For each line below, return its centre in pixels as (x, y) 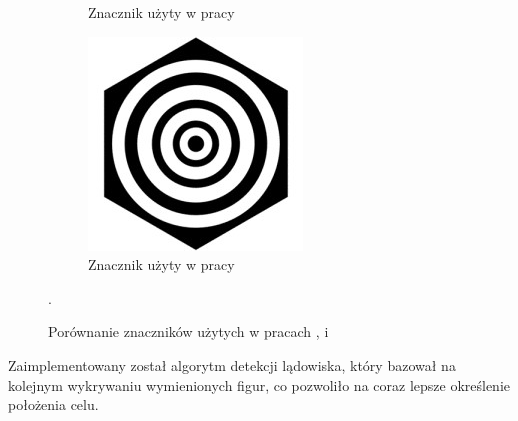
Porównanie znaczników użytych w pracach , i (188, 331)
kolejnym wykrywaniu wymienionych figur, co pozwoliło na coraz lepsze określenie (259, 384)
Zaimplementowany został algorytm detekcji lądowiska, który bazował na (232, 364)
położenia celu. (53, 404)
